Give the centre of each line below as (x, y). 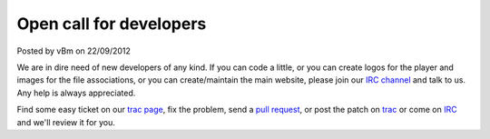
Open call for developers (112, 24)
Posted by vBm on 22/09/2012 (74, 51)
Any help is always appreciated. (76, 93)
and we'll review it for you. (66, 122)
